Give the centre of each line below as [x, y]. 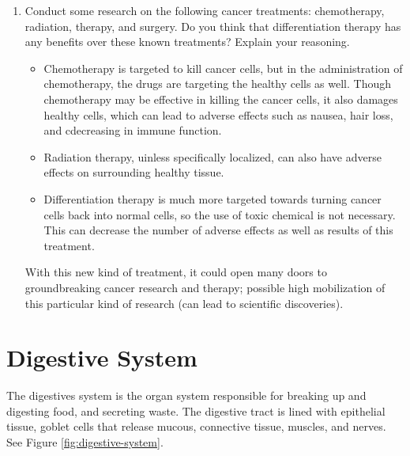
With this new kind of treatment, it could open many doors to [176, 272]
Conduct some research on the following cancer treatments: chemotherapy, [205, 10]
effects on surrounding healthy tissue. [134, 172]
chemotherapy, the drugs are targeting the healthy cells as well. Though [218, 84]
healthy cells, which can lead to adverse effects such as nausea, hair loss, [218, 114]
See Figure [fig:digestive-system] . [85, 442]
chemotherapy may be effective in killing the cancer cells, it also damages [221, 99]
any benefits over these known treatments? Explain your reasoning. [187, 42]
